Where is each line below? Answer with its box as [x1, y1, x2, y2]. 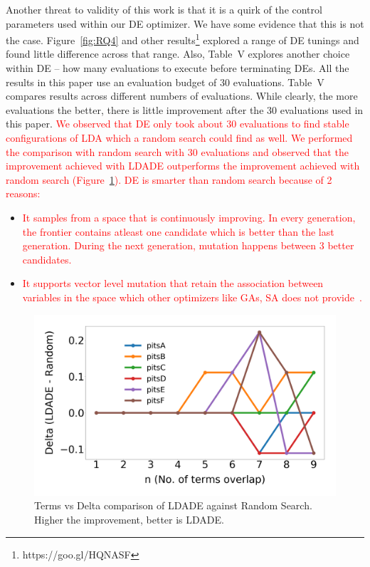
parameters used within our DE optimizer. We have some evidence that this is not [6, 16, 364, 31]
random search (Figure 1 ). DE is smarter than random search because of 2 [6, 172, 332, 187]
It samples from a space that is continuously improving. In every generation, [22, 209, 356, 224]
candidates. [22, 251, 72, 266]
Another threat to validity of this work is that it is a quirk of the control [6, 2, 322, 16]
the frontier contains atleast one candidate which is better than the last [22, 224, 334, 239]
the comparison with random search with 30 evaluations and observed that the [6, 144, 349, 159]
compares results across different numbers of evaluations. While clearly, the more [6, 88, 358, 103]
